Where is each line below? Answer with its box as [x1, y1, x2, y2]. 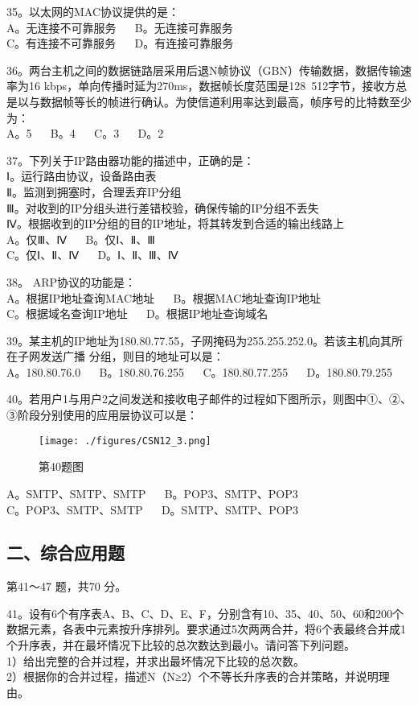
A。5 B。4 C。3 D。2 [6, 125, 164, 142]
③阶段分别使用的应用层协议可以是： [6, 406, 198, 423]
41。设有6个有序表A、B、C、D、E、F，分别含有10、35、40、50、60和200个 [6, 604, 404, 621]
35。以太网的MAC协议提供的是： [6, 3, 180, 19]
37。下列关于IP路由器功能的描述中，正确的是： [6, 151, 255, 168]
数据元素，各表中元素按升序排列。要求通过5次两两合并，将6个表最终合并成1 [6, 620, 406, 637]
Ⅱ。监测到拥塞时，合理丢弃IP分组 [6, 183, 182, 200]
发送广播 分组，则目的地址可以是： [39, 348, 224, 365]
